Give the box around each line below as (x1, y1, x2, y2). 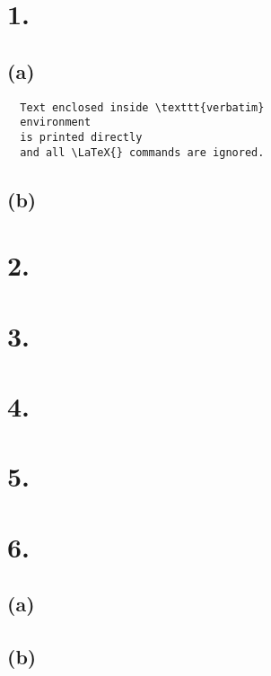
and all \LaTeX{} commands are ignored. (20, 145, 265, 159)
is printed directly (20, 130, 143, 144)
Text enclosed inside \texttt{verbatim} (20, 101, 265, 114)
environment (20, 116, 92, 129)
